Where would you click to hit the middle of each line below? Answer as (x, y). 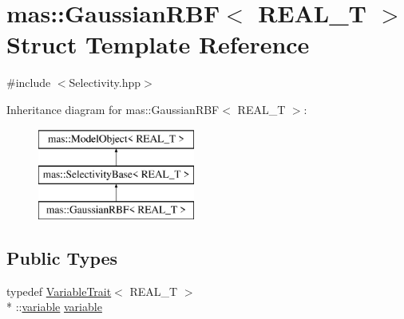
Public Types (62, 257)
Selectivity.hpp (105, 83)
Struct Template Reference (158, 44)
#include (29, 83)
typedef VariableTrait (59, 291)
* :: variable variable (54, 307)
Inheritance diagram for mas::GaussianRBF (113, 109)
